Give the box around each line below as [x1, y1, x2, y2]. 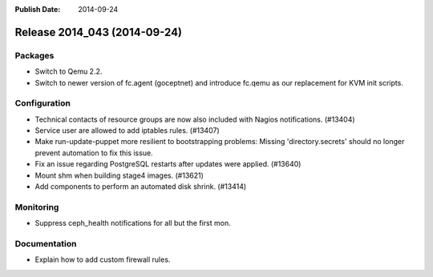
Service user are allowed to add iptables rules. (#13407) [34, 126, 220, 135]
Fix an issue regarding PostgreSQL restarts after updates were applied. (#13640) [34, 159, 301, 169]
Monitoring [14, 201, 59, 212]
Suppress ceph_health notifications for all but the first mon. [34, 219, 232, 228]
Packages [14, 50, 55, 61]
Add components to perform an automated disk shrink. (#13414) [34, 182, 247, 191]
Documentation [14, 238, 77, 249]
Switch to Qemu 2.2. [34, 66, 103, 76]
